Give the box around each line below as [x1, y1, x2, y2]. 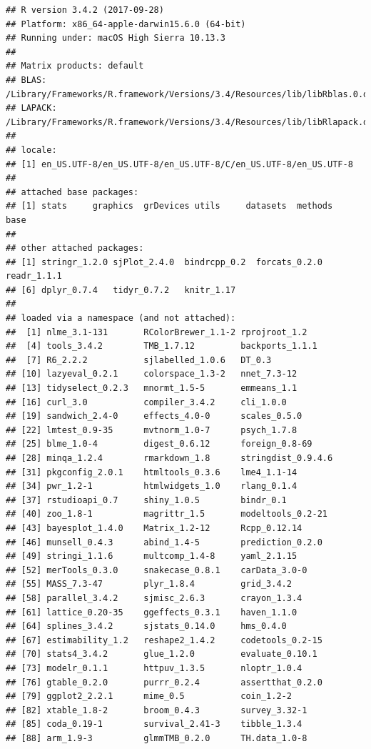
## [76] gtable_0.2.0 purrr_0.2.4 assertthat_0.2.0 [6, 677, 322, 688]
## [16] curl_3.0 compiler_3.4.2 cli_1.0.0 [6, 397, 287, 407]
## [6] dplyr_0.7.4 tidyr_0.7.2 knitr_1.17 [6, 284, 236, 295]
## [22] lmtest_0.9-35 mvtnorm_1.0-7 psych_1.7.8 [6, 425, 298, 435]
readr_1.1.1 [6, 271, 62, 282]
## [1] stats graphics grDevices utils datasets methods [6, 201, 333, 212]
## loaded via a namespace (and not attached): [6, 313, 236, 324]
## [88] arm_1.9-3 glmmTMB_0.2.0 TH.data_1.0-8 [6, 733, 308, 743]
